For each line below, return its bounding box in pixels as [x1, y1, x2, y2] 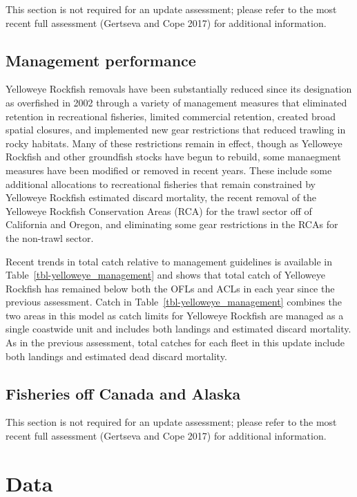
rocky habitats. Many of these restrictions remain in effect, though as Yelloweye [6, 135, 342, 150]
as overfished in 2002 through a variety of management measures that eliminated [6, 95, 347, 109]
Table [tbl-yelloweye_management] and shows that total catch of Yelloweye [6, 268, 325, 282]
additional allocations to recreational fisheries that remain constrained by [6, 176, 316, 191]
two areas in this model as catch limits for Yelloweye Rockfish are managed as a [6, 308, 344, 322]
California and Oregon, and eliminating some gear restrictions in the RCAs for [6, 217, 338, 232]
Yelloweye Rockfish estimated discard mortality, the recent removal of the [6, 190, 317, 205]
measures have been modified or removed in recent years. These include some [6, 162, 332, 177]
